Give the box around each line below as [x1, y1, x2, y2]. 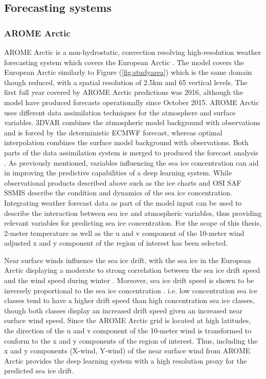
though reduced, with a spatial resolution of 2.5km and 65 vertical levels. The [4, 76, 248, 87]
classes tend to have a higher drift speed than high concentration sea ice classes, [4, 295, 255, 306]
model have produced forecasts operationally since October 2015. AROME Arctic [4, 96, 259, 107]
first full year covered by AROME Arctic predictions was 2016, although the [4, 87, 243, 97]
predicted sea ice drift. [4, 365, 74, 376]
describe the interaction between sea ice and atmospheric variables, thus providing [4, 207, 262, 218]
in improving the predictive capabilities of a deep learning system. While [4, 167, 232, 178]
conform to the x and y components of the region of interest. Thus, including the [4, 335, 258, 346]
